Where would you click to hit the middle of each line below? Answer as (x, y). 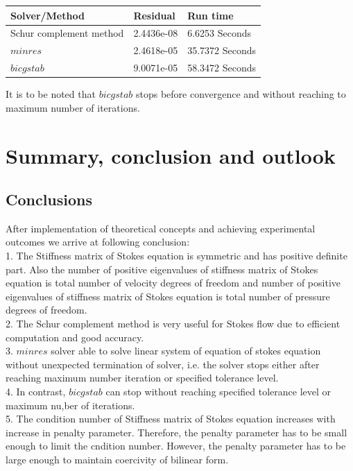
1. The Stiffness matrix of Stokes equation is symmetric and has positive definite (176, 256)
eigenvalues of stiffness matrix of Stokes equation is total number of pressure (168, 296)
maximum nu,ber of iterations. (70, 405)
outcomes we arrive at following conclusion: (98, 242)
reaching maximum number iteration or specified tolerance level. (142, 378)
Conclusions (49, 199)
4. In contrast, (36, 392)
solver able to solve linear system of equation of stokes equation (186, 351)
